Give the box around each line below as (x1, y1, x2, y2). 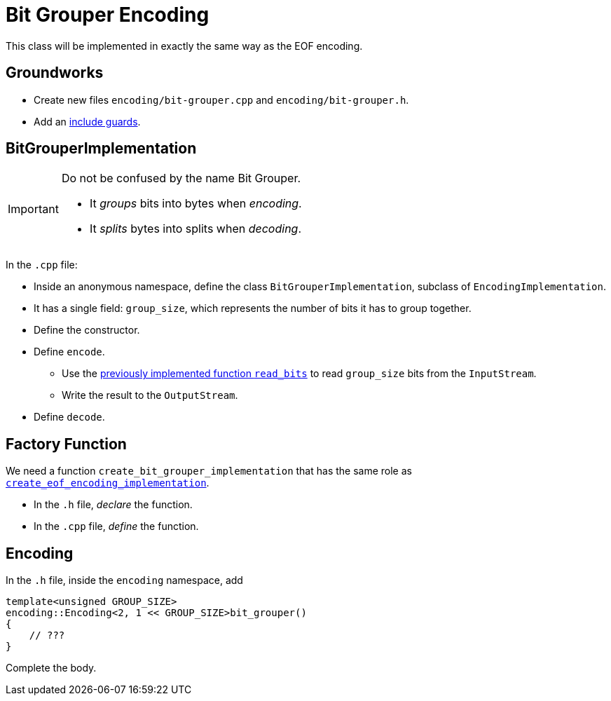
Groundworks (6, 64, 104, 82)
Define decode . (34, 411, 105, 423)
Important (8, 202, 59, 217)
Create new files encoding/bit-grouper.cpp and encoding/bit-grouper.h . (34, 93, 409, 106)
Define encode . (34, 346, 105, 358)
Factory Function (6, 435, 127, 453)
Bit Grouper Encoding (6, 3, 210, 27)
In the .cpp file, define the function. (34, 520, 199, 533)
